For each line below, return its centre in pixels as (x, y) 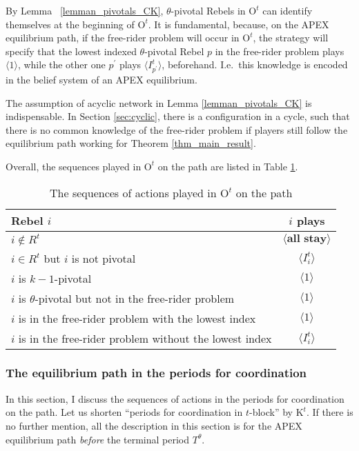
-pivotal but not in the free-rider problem (135, 298)
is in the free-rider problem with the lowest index (137, 318)
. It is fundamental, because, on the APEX (239, 24)
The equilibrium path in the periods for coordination (156, 373)
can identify (288, 10)
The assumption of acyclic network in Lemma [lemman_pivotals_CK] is (159, 102)
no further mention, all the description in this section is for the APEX (154, 425)
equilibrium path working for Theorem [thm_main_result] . (131, 143)
